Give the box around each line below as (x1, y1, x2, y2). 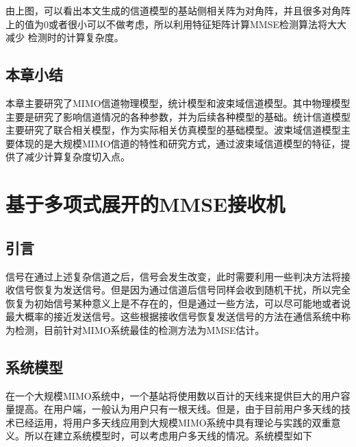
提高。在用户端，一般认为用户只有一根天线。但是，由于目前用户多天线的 (14, 402, 341, 416)
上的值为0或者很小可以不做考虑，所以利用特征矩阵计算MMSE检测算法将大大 (5, 16, 346, 31)
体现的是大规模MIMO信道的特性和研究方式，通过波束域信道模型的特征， (14, 136, 341, 150)
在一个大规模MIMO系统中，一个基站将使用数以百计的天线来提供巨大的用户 (5, 388, 341, 402)
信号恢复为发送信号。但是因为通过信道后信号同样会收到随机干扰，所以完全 (14, 282, 351, 297)
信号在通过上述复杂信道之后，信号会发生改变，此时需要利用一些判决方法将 (5, 269, 341, 283)
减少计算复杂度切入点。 (24, 149, 130, 164)
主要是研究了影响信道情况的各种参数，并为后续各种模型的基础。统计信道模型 (5, 109, 351, 123)
